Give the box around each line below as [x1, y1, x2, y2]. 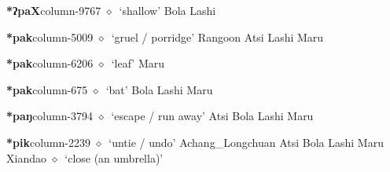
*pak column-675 [6, 81, 88, 97]
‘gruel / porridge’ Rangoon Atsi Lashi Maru [111, 28, 324, 45]
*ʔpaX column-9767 [6, 2, 101, 18]
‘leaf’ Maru [111, 55, 164, 71]
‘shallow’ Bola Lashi [119, 2, 216, 18]
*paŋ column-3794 [6, 108, 94, 124]
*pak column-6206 [6, 55, 94, 71]
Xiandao [6, 149, 46, 166]
